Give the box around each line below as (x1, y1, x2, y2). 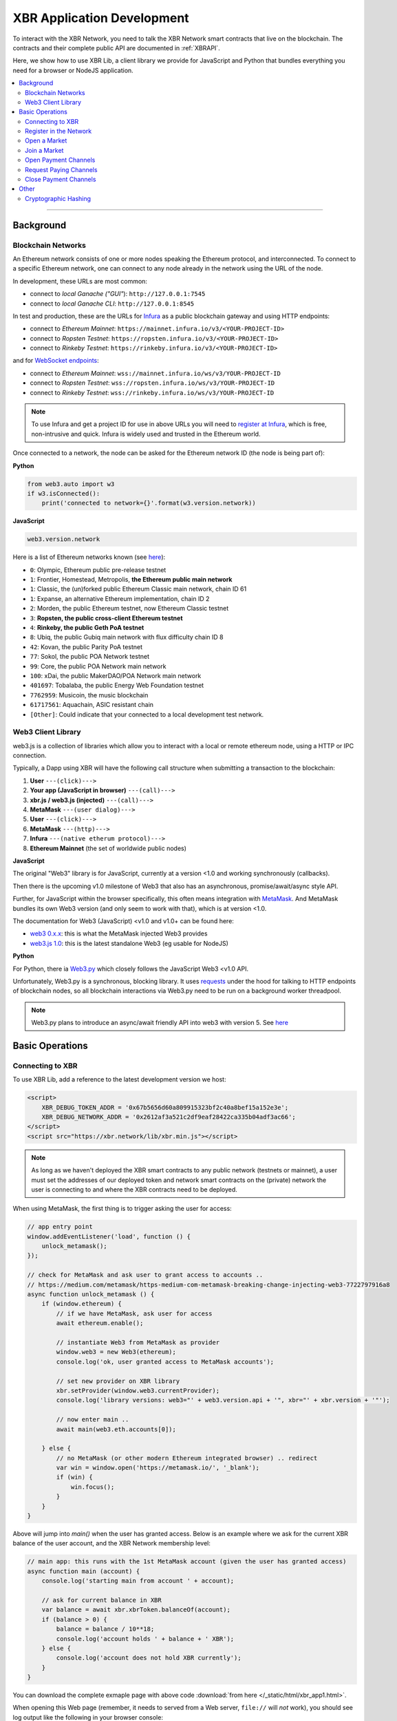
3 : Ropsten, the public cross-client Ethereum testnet (30, 613, 183, 622)
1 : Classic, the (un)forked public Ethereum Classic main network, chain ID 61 (30, 585, 247, 593)
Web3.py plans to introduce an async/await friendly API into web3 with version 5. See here (31, 1019, 289, 1027)
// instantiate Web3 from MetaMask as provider (56, 1339, 220, 1346)
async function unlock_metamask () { (27, 1291, 155, 1298)
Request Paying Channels (25, 165, 98, 173)
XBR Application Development (12, 10, 189, 25)
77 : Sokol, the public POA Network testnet (30, 653, 149, 661)
